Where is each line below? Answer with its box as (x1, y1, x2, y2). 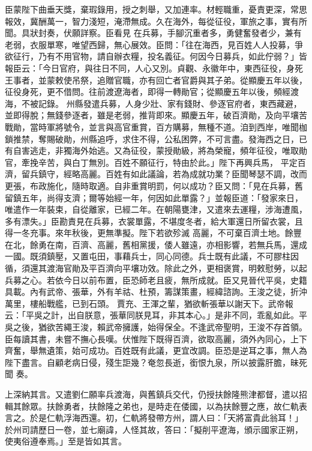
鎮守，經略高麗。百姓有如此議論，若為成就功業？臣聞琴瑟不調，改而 (38, 168, 307, 180)
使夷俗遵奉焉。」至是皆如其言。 (5, 435, 127, 447)
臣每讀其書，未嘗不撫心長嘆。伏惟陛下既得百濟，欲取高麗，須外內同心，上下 (5, 332, 307, 345)
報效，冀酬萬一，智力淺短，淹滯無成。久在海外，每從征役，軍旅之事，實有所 (5, 14, 307, 27)
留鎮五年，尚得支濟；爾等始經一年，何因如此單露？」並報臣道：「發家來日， (5, 191, 303, 204)
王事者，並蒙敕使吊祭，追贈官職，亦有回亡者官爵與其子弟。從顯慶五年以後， (5, 73, 307, 86)
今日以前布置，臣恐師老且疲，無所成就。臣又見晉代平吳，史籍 (63, 273, 307, 286)
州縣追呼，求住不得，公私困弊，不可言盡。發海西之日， (80, 132, 299, 145)
